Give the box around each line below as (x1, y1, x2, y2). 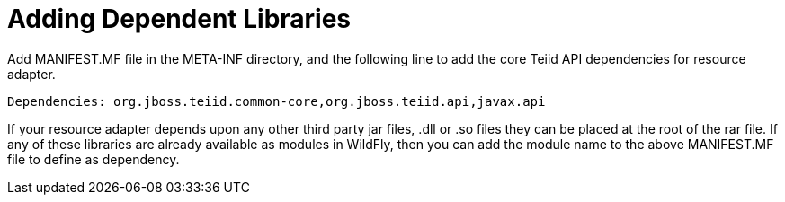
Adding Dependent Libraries (7, 4, 352, 34)
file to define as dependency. (7, 151, 180, 167)
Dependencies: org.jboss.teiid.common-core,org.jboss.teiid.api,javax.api (7, 93, 546, 109)
